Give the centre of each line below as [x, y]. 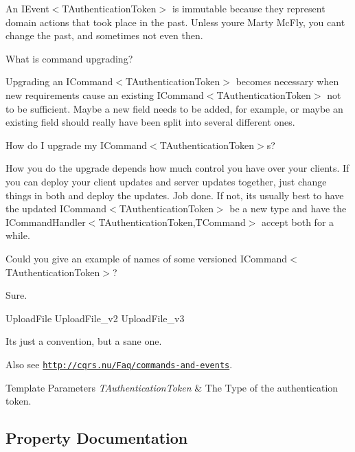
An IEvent [27, 8]
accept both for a [298, 222]
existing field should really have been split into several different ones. [150, 122]
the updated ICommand [56, 208]
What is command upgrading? [69, 58]
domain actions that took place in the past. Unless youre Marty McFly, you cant [175, 22]
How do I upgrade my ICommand [77, 145]
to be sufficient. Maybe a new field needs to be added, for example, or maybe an [174, 108]
